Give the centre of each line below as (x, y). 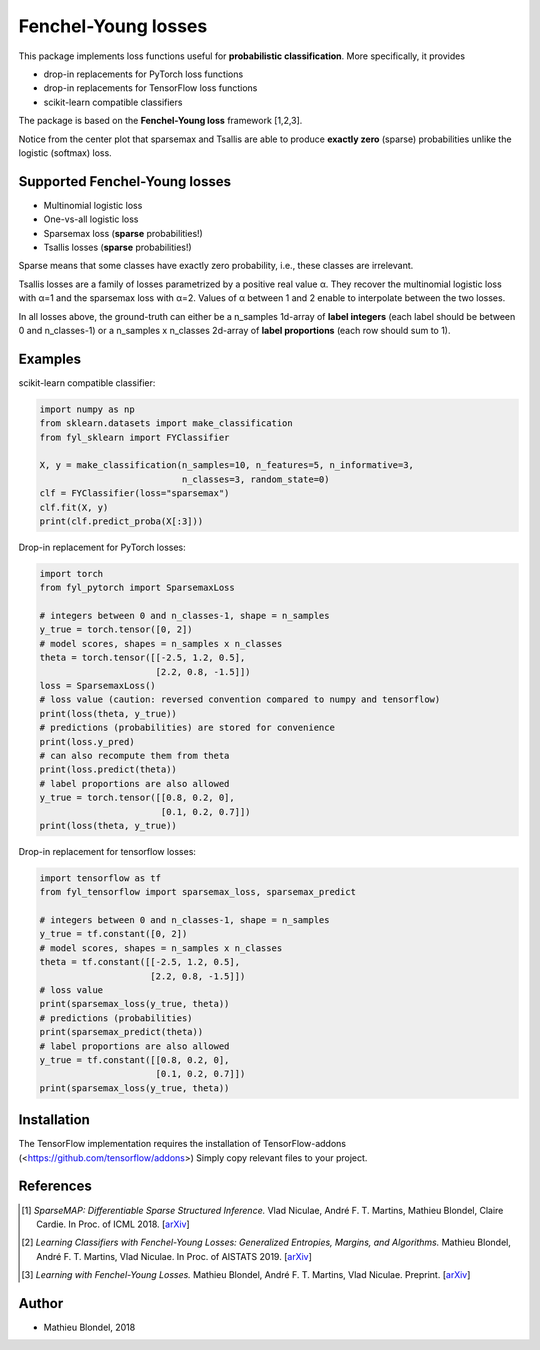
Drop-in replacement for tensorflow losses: (107, 851)
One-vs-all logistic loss (91, 219)
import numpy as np (87, 409)
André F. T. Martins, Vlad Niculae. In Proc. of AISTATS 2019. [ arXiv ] (174, 1256)
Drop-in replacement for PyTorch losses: (102, 547)
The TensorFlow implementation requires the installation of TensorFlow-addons (182, 1144)
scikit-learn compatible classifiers (113, 102)
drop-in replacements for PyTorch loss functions (143, 74)
